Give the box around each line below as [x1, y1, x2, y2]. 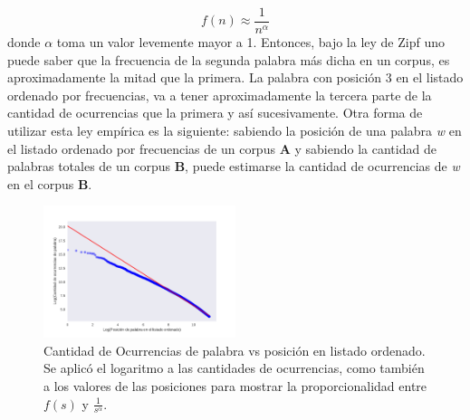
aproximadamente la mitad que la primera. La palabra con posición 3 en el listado [7, 68, 464, 87]
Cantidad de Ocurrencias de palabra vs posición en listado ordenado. [43, 340, 426, 359]
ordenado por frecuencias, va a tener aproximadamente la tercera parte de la [7, 85, 432, 104]
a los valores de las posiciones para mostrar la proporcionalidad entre [43, 376, 427, 395]
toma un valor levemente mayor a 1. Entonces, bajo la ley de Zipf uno [56, 33, 445, 52]
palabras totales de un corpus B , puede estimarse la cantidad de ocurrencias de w [7, 157, 460, 176]
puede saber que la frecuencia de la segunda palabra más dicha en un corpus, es [7, 50, 450, 69]
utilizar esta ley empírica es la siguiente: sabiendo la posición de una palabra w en [7, 121, 462, 140]
